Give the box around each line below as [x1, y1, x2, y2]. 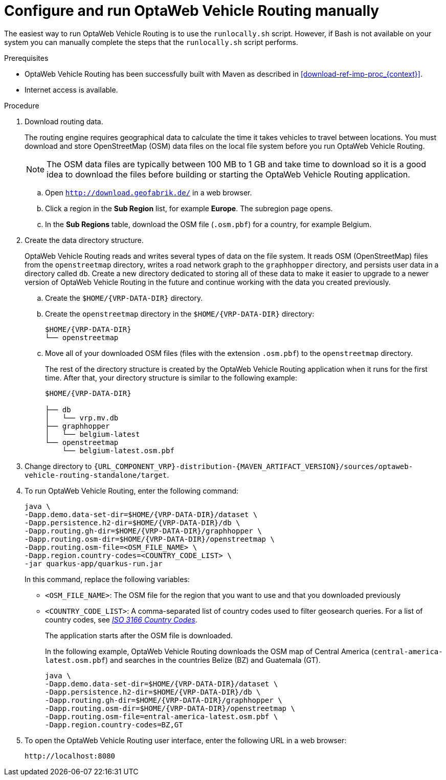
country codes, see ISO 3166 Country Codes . [45, 615, 197, 624]
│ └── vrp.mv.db [45, 413, 119, 422]
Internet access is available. [25, 85, 118, 94]
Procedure [4, 101, 39, 110]
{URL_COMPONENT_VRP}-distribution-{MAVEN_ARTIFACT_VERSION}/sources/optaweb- [94, 462, 413, 471]
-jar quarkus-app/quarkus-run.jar [25, 559, 163, 568]
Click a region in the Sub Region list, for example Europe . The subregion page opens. [45, 204, 333, 213]
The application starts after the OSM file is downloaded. [45, 631, 233, 640]
